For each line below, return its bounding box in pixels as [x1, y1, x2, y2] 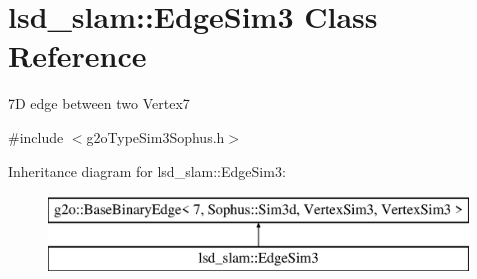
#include [8, 126, 64, 147]
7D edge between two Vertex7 [8, 93, 190, 114]
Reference [8, 35, 147, 76]
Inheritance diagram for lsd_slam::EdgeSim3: [8, 160, 286, 181]
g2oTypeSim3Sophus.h [86, 126, 225, 147]
